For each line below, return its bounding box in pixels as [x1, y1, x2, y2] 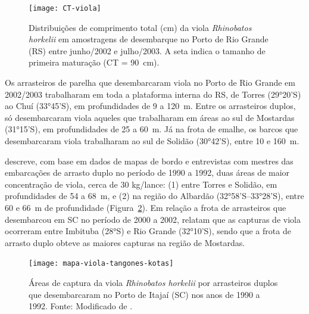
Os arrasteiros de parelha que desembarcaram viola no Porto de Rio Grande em [5, 76, 295, 89]
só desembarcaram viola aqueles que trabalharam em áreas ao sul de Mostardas [5, 111, 295, 123]
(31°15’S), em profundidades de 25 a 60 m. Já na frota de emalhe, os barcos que [5, 123, 298, 135]
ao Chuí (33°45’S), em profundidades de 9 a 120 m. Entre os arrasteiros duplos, [5, 100, 296, 112]
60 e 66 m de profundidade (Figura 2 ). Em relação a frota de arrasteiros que [5, 201, 286, 213]
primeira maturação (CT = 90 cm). [29, 56, 160, 69]
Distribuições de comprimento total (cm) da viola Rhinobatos [29, 21, 252, 33]
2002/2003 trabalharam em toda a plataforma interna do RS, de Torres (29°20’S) [5, 88, 301, 100]
